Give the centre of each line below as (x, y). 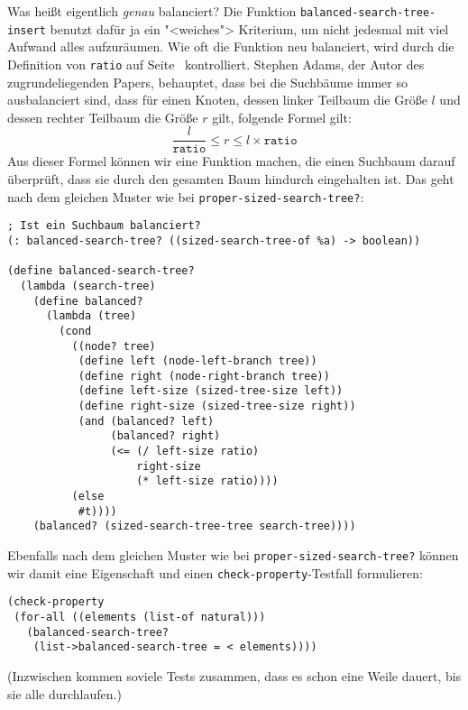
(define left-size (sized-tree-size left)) (211, 391)
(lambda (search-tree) (88, 286)
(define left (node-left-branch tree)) (197, 361)
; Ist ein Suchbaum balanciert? (104, 226)
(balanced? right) (165, 436)
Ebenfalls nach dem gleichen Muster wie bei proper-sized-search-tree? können (233, 555)
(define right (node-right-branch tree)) (204, 376)
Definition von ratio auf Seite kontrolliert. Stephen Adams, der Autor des (216, 64)
